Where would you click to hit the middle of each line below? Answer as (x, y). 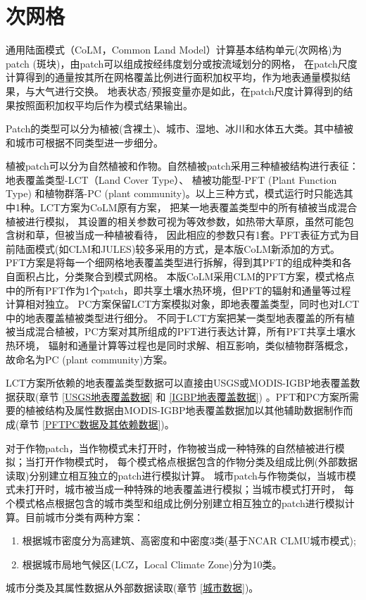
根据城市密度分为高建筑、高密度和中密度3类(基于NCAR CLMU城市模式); (189, 540)
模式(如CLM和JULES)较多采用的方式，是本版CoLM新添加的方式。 (188, 248)
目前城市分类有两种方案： (84, 517)
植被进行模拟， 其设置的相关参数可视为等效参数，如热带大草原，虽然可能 (175, 221)
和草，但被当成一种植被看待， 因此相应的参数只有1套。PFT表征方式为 (187, 235)
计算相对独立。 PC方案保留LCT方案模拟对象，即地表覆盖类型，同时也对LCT (183, 304)
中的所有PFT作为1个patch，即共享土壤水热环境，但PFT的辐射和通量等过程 (178, 290)
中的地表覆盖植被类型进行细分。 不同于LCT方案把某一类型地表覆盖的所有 (175, 317)
